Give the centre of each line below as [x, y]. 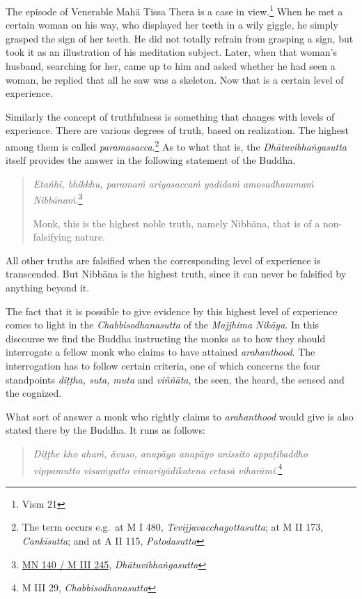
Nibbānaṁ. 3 [58, 199]
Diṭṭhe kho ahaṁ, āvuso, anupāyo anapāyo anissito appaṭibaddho [170, 453]
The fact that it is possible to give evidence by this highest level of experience [172, 311]
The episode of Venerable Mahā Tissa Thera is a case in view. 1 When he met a [174, 10]
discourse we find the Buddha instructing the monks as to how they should [166, 338]
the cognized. [34, 393]
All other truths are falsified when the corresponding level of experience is [163, 260]
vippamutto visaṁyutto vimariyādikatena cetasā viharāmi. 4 [158, 469]
